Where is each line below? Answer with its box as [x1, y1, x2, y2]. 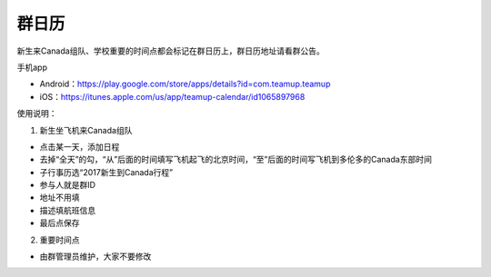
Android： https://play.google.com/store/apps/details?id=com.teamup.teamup [39, 78, 331, 90]
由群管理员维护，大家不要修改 [39, 251, 152, 262]
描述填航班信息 [39, 204, 95, 215]
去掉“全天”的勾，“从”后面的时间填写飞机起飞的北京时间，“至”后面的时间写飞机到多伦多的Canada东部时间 [39, 154, 432, 165]
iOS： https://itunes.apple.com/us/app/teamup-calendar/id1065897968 [39, 91, 306, 102]
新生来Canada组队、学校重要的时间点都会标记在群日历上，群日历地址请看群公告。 [16, 45, 325, 56]
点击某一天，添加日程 [39, 141, 120, 152]
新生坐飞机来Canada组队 [39, 124, 133, 135]
